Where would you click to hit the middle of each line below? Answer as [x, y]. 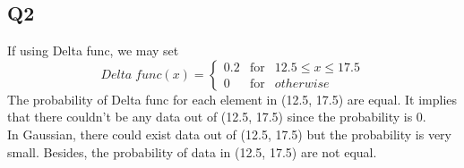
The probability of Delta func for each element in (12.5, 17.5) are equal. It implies [232, 99]
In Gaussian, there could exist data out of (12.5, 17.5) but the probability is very [230, 134]
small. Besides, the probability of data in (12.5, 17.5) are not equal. [192, 151]
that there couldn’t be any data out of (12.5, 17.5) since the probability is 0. [217, 117]
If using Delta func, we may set [93, 50]
